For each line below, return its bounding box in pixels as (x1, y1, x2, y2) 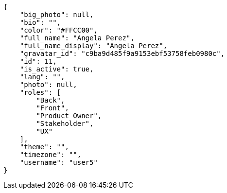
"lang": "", (19, 73, 65, 81)
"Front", (36, 104, 69, 112)
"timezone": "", (19, 151, 82, 158)
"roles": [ (19, 88, 61, 96)
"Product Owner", (36, 112, 102, 120)
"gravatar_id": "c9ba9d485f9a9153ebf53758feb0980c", (19, 50, 225, 57)
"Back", (36, 96, 65, 104)
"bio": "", (19, 18, 61, 26)
